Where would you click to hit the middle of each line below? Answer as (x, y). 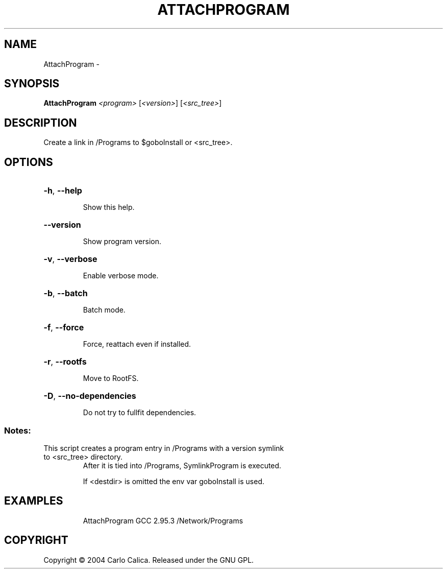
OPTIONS (29, 162)
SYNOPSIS (32, 84)
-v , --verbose (70, 259)
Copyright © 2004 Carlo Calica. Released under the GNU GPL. (149, 560)
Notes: (18, 430)
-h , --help (63, 191)
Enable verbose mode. (121, 276)
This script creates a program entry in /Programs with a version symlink (164, 448)
